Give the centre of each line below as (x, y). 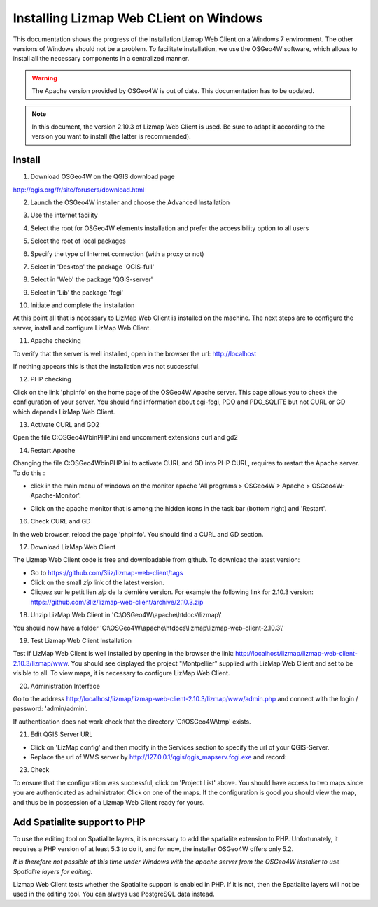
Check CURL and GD (61, 521)
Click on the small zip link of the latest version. (97, 583)
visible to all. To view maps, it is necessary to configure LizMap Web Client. (121, 673)
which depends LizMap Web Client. (64, 412)
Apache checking (56, 341)
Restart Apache (53, 450)
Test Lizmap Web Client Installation (81, 641)
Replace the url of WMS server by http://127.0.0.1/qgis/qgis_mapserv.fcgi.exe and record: (159, 757)
